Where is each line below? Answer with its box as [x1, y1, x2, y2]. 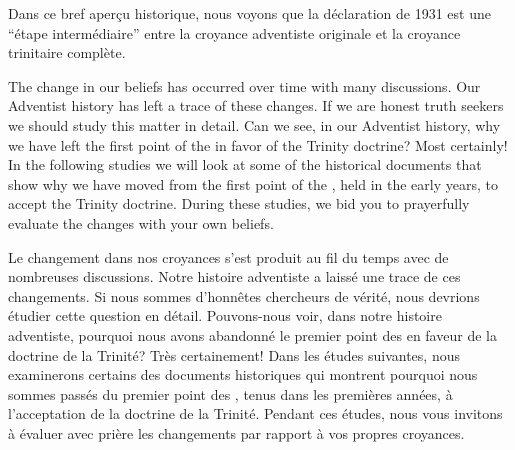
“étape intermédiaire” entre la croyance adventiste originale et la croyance [8, 22, 461, 43]
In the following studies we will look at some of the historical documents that [8, 154, 482, 175]
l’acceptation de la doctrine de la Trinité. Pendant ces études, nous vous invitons [8, 403, 503, 424]
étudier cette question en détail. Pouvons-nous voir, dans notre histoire [8, 305, 442, 326]
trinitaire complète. [8, 42, 126, 63]
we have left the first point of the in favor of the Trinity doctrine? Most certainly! [8, 134, 508, 155]
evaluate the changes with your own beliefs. [8, 212, 274, 233]
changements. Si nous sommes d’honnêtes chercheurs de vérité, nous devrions [8, 285, 480, 306]
